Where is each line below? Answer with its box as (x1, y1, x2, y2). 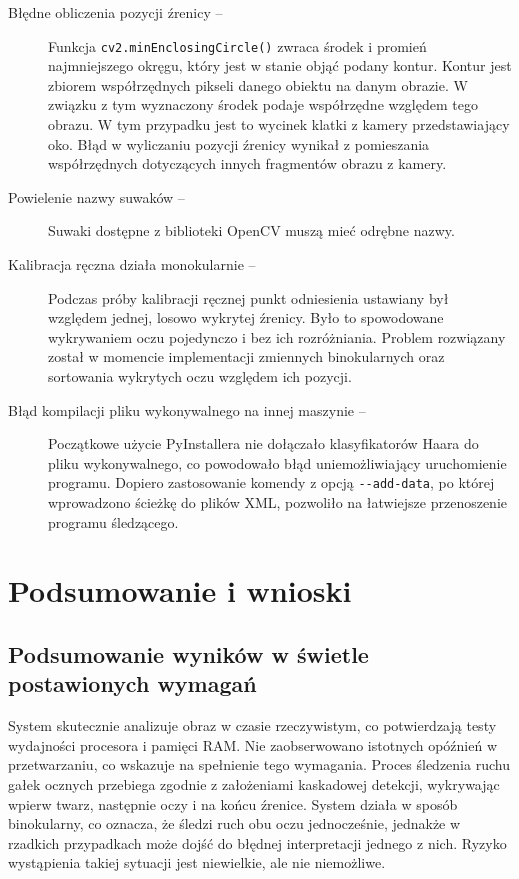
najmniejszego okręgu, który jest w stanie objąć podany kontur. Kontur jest (48, 55, 512, 76)
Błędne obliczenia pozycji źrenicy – (8, 2, 223, 22)
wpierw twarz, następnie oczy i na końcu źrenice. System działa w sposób (8, 793, 458, 814)
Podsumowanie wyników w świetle (8, 638, 369, 669)
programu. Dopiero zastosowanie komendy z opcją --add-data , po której (48, 472, 495, 493)
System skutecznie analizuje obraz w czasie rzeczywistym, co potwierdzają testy (8, 715, 497, 736)
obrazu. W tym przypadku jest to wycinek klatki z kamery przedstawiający (48, 114, 510, 135)
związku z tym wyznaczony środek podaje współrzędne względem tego (48, 94, 478, 115)
